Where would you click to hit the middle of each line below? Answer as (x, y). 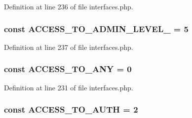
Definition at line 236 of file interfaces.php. (69, 6)
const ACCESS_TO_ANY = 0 (68, 69)
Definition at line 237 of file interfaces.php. (69, 47)
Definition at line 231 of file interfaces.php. (69, 87)
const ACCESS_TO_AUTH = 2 (71, 109)
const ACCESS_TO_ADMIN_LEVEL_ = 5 (96, 28)
